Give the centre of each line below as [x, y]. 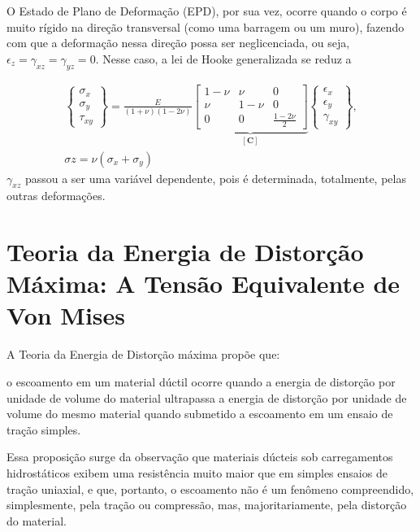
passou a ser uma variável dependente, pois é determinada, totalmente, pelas [215, 178]
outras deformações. [56, 196]
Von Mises [66, 315]
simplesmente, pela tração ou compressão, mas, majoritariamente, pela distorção [207, 505]
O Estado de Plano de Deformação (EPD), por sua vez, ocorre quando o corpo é [207, 11]
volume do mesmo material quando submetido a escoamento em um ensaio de [200, 414]
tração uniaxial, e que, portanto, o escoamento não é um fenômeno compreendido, [210, 488]
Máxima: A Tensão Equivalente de [204, 283]
